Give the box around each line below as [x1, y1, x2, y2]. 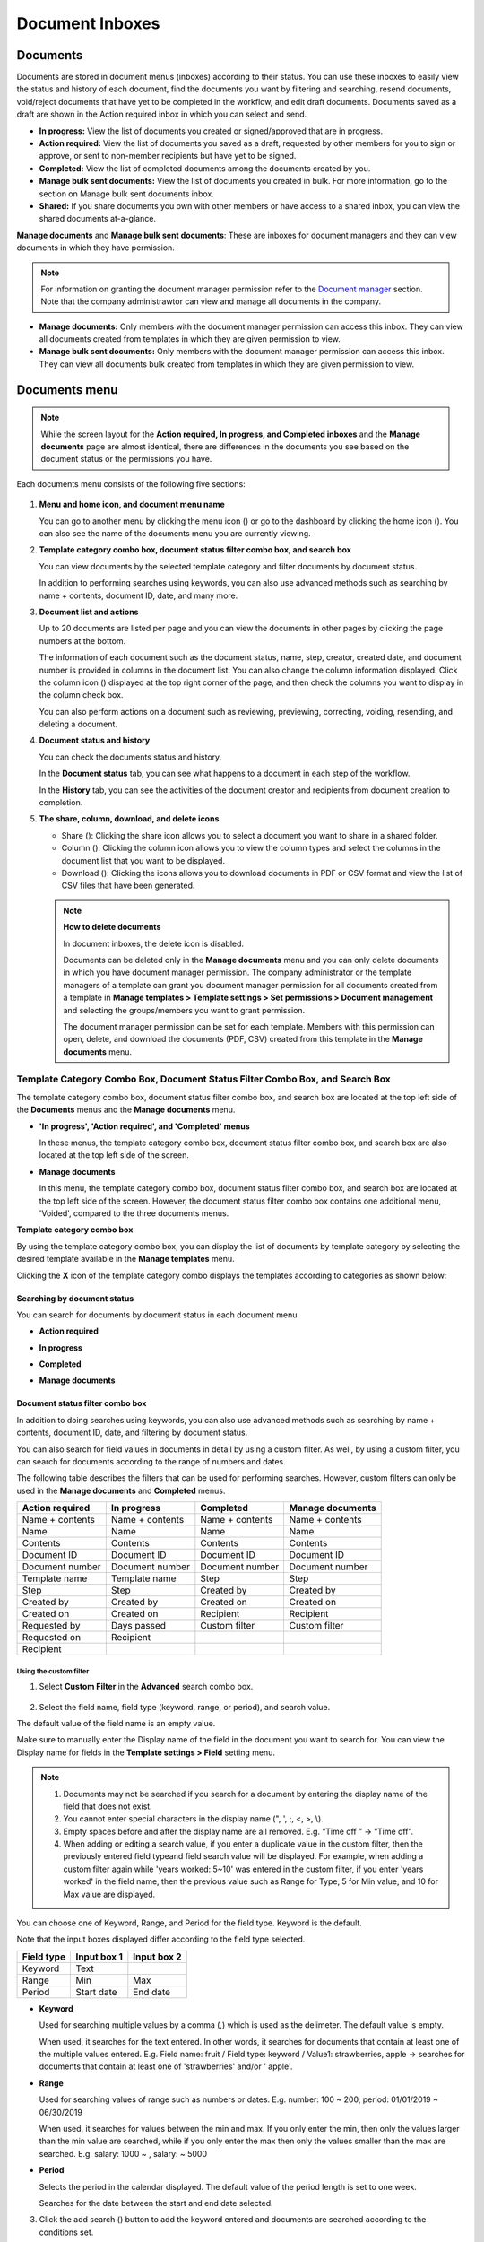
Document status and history [39, 735, 151, 746]
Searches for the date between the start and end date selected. [39, 2197, 273, 2208]
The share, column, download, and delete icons [39, 813, 220, 824]
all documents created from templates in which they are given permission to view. [39, 334, 341, 344]
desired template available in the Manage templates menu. [16, 1254, 235, 1264]
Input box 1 [75, 1951, 123, 1963]
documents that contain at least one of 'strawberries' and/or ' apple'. [39, 2061, 293, 2072]
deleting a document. [39, 718, 118, 730]
